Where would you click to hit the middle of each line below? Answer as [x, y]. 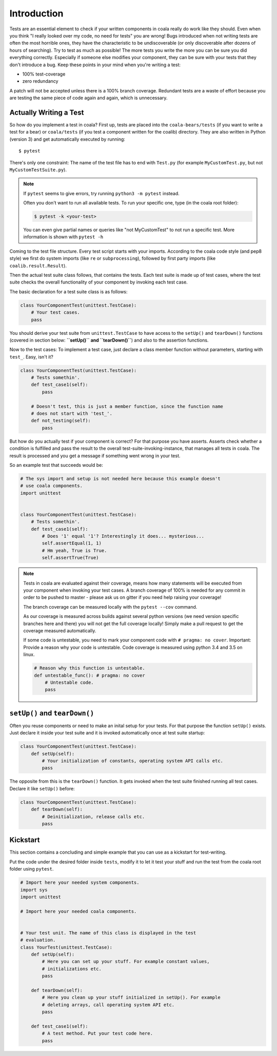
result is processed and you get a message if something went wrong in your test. [95, 456]
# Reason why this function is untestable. [90, 668]
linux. [29, 654]
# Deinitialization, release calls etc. [93, 816]
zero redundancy [40, 81]
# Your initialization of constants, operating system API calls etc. [132, 761]
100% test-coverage [44, 74]
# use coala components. [52, 486]
